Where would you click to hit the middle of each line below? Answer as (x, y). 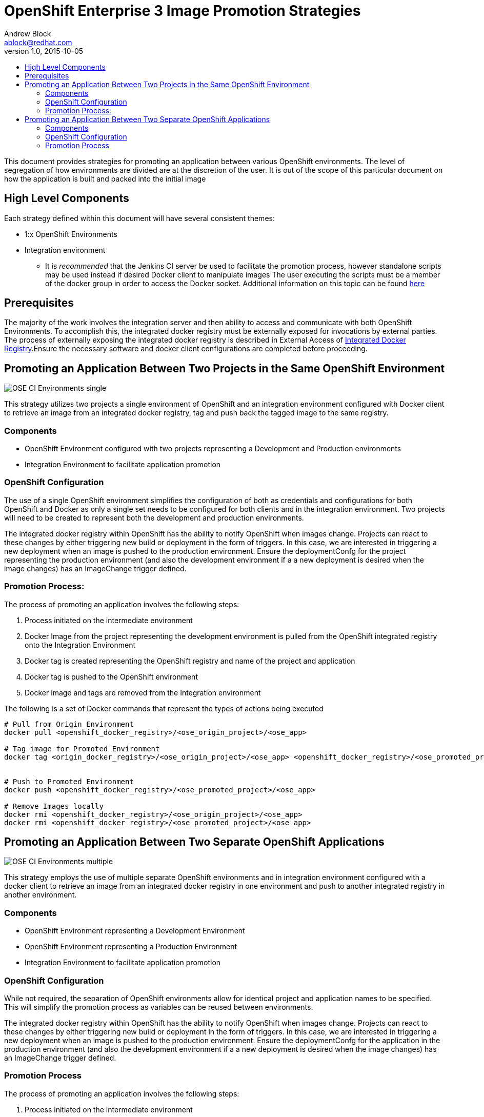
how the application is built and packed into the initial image (105, 178)
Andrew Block (28, 33)
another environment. (41, 895)
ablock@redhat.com (38, 42)
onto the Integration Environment (80, 645)
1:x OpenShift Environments (71, 234)
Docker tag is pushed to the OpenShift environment (111, 676)
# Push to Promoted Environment (69, 781)
